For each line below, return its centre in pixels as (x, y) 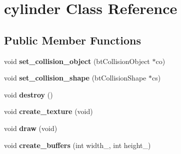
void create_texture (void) (48, 111)
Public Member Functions (72, 40)
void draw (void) (31, 128)
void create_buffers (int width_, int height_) (77, 145)
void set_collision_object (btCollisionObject (77, 61)
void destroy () (28, 94)
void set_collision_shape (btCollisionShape (75, 78)
